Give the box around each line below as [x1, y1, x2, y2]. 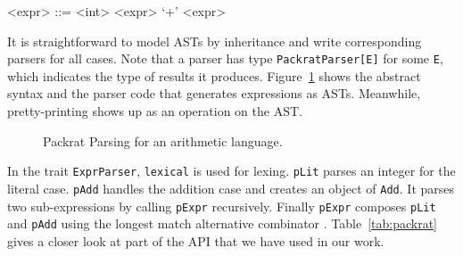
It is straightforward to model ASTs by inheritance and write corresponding [7, 31, 422, 50]
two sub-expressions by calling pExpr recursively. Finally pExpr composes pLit [7, 196, 436, 215]
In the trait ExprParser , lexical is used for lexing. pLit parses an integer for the [7, 161, 456, 180]
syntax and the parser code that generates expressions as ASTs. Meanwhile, [7, 84, 421, 103]
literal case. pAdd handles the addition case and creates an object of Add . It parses [7, 178, 455, 197]
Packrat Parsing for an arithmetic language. [43, 131, 283, 150]
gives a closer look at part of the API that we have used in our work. [7, 231, 384, 250]
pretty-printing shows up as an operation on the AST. [7, 102, 302, 120]
